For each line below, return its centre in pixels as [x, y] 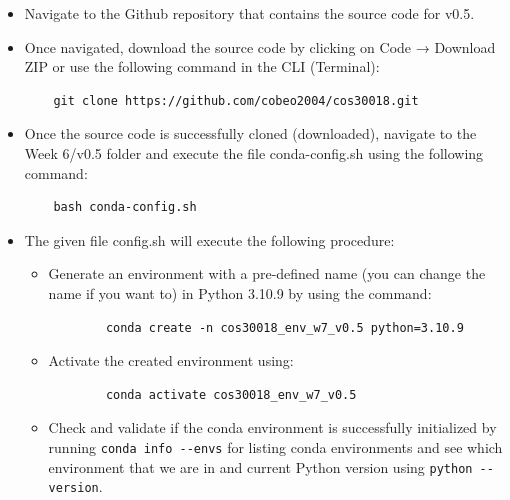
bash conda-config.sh [125, 207]
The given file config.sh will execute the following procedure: [209, 239]
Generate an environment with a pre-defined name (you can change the [267, 273]
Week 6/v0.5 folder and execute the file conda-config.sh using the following [254, 152]
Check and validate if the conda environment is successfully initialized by [272, 427]
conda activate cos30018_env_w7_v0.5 [231, 394]
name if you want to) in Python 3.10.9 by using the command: [240, 292]
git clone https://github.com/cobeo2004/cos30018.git [236, 100]
